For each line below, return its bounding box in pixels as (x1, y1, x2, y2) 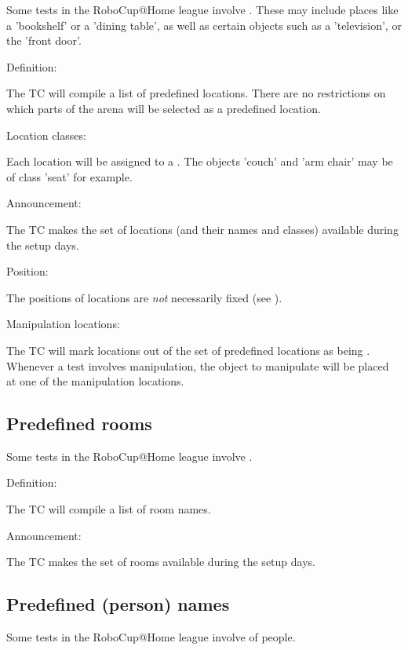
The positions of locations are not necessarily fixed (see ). (6, 289, 282, 305)
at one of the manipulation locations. (6, 373, 184, 389)
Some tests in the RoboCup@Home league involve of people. (6, 629, 296, 645)
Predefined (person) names (6, 592, 230, 616)
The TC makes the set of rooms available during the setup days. (6, 553, 315, 570)
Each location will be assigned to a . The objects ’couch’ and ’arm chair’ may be (6, 153, 393, 170)
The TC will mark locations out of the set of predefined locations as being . (6, 341, 370, 358)
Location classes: (6, 126, 86, 143)
